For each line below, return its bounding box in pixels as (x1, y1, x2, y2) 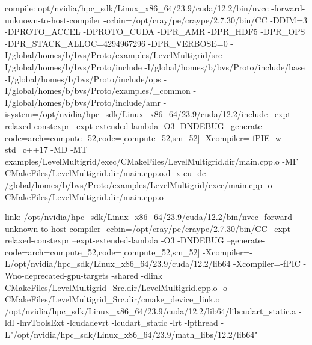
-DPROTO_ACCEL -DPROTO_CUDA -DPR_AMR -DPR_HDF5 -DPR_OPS (5, 25, 305, 38)
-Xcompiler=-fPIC (233, 257, 301, 270)
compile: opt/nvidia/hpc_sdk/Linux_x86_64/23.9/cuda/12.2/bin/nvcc (5, 2, 269, 14)
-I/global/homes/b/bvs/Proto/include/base (144, 60, 305, 73)
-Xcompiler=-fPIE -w (203, 131, 281, 144)
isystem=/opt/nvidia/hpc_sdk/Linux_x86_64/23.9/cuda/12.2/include (5, 108, 268, 120)
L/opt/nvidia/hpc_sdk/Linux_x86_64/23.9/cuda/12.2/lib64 (5, 257, 231, 270)
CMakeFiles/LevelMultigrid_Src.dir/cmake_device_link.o (5, 293, 220, 305)
